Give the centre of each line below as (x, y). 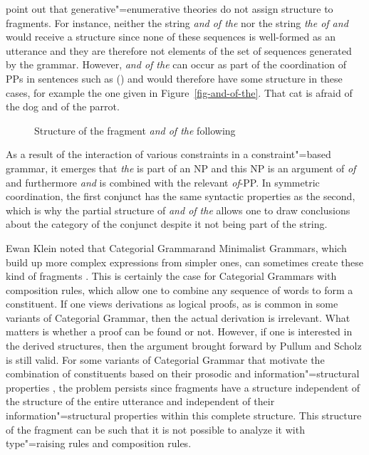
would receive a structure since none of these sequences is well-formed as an (171, 37)
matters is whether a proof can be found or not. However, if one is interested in (179, 331)
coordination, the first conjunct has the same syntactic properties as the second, (181, 196)
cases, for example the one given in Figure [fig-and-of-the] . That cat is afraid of (179, 92)
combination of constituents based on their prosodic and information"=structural (183, 373)
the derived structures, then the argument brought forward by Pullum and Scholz (184, 346)
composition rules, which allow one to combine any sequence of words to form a (180, 289)
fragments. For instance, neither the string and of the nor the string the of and (177, 22)
